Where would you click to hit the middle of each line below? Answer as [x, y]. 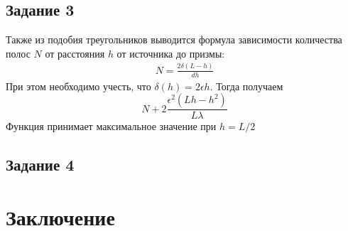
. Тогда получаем [246, 86]
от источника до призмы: [171, 53]
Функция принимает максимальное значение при [111, 126]
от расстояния [75, 53]
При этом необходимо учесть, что [78, 86]
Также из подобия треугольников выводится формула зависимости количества [174, 39]
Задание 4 [40, 165]
